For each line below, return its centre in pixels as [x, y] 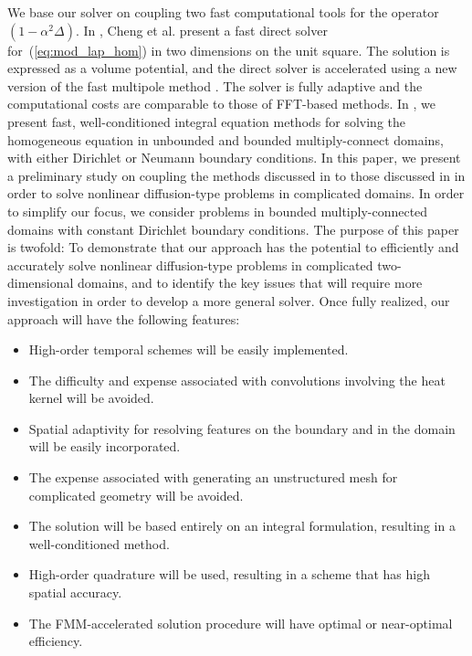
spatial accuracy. [75, 593]
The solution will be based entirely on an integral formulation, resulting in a [242, 526]
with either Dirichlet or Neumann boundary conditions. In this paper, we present [234, 158]
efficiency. [56, 641]
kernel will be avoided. [91, 398]
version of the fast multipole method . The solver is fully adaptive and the [215, 85]
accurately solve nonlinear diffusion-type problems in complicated [190, 265]
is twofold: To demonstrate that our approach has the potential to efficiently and [233, 247]
